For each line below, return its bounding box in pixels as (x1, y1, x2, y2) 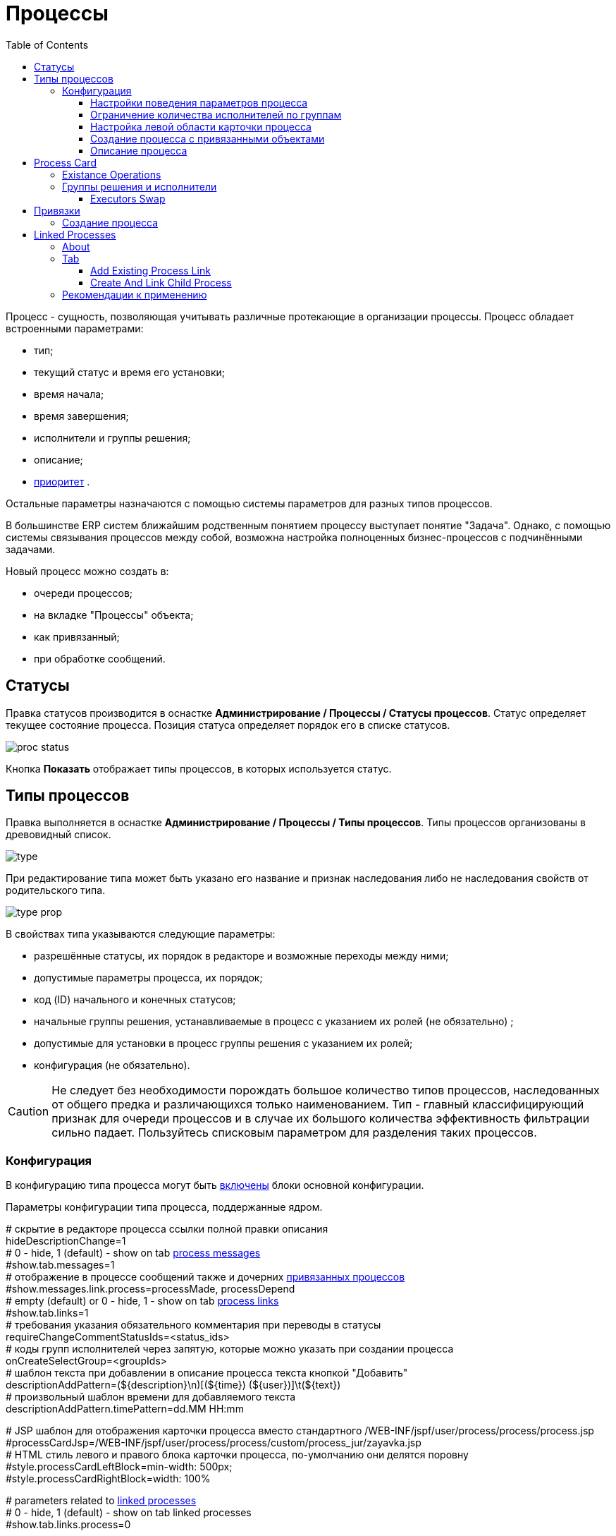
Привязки (34, 204, 80, 217)
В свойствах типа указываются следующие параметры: (6, 928, 276, 941)
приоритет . (34, 475, 90, 488)
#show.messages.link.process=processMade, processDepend (6, 1283, 295, 1295)
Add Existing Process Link (90, 264, 211, 277)
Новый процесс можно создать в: (6, 564, 169, 577)
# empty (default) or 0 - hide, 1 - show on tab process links (6, 1295, 279, 1307)
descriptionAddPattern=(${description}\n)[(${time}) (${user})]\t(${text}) (6, 1379, 341, 1391)
